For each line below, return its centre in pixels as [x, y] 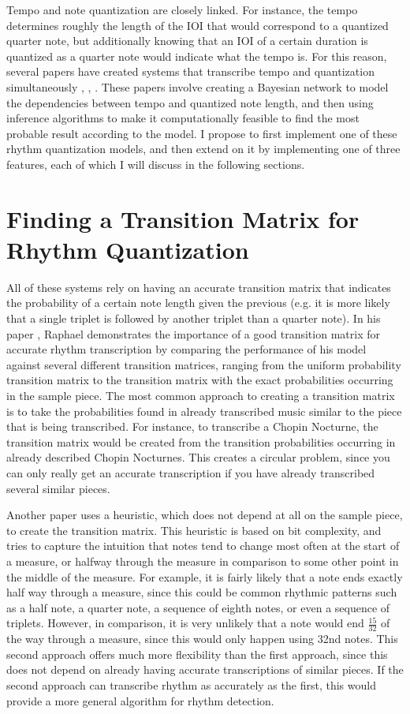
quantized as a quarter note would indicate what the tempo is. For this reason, [197, 56]
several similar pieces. [58, 488]
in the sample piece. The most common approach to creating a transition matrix [201, 395]
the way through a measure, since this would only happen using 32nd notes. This [202, 639]
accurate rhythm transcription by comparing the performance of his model [186, 349]
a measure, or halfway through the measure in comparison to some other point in [203, 561]
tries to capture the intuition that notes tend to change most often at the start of [203, 546]
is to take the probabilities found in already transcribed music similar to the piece [204, 411]
